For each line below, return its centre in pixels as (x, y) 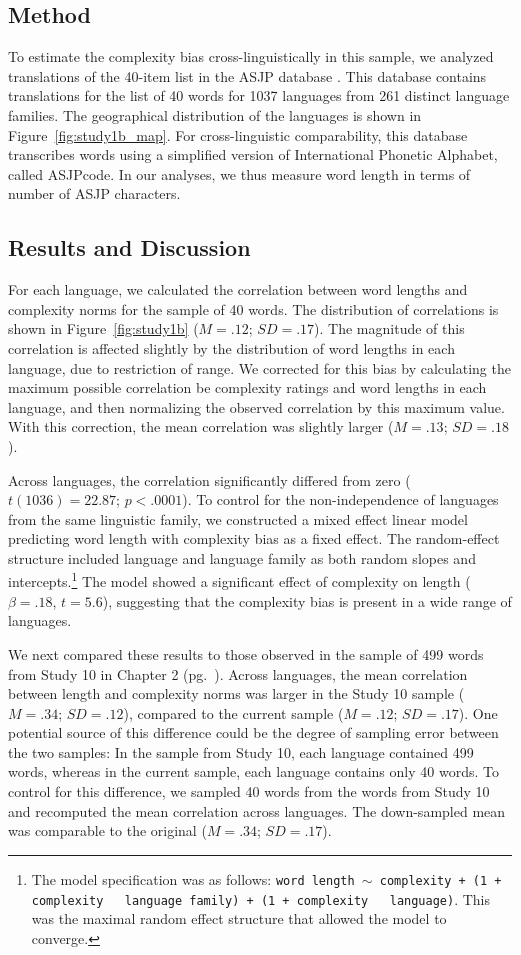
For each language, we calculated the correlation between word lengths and (238, 289)
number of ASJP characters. (94, 193)
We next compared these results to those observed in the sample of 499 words (246, 653)
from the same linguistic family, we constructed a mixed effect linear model (238, 518)
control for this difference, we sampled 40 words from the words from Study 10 (249, 791)
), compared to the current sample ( (233, 712)
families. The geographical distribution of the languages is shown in (215, 114)
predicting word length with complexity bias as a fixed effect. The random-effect (254, 538)
